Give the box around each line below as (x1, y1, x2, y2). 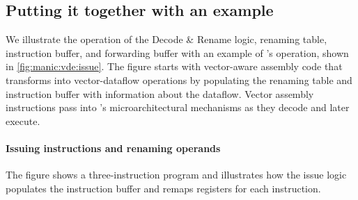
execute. (6, 113, 40, 128)
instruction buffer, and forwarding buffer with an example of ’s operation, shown (6, 45, 349, 60)
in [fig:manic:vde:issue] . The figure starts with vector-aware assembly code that (6, 59, 343, 74)
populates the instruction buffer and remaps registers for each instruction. (6, 181, 321, 195)
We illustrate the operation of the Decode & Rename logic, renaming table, (6, 32, 327, 47)
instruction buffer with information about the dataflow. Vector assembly (6, 86, 314, 101)
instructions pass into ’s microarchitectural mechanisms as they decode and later (6, 100, 350, 115)
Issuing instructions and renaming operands (6, 140, 221, 155)
